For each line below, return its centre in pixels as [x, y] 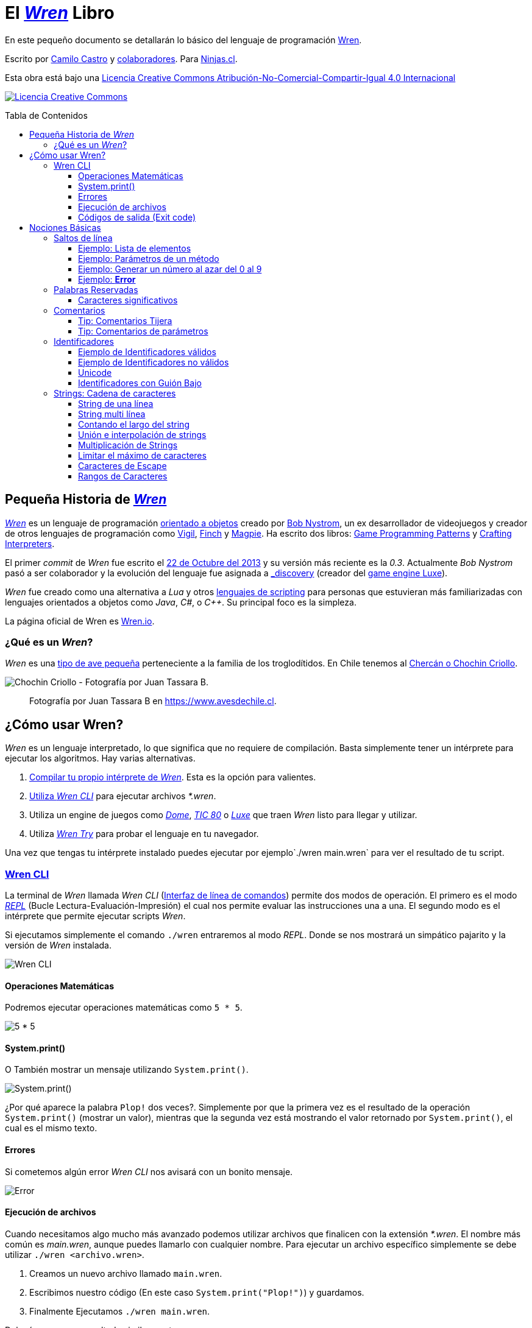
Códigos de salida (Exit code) [137, 217]
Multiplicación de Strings [128, 445]
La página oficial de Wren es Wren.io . [80, 621]
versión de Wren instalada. [59, 945]
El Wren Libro [60, 13]
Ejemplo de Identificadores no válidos [154, 362]
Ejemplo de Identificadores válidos [147, 351]
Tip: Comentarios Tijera [125, 320]
